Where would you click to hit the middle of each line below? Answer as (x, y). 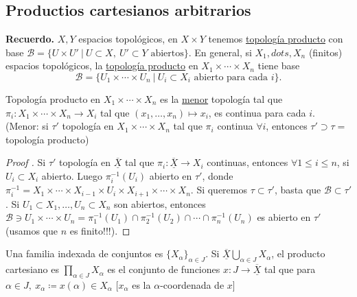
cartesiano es (32, 269)
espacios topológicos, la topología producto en (102, 66)
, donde (218, 175)
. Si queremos (219, 190)
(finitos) (325, 52)
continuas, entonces (247, 162)
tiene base (279, 66)
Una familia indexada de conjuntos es (84, 253)
